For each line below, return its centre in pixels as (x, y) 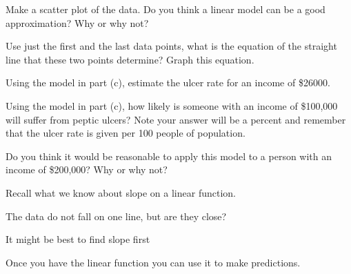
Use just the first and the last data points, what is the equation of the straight (171, 46)
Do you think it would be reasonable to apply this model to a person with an (169, 156)
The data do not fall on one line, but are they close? (116, 216)
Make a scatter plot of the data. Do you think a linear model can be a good (166, 9)
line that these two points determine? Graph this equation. (130, 59)
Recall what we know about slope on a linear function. (121, 192)
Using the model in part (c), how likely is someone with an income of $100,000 (172, 105)
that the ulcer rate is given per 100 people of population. (126, 133)
